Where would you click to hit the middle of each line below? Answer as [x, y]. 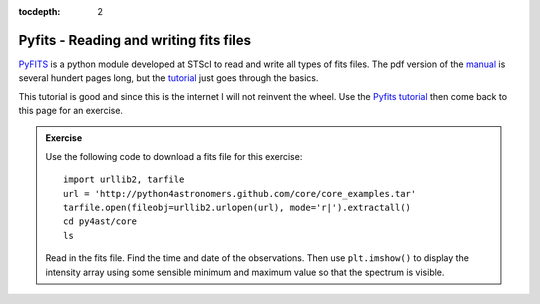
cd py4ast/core [100, 221]
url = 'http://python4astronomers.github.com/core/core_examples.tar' [240, 193]
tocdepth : [39, 11]
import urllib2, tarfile [124, 179]
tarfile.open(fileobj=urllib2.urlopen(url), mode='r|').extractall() [237, 208]
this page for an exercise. [71, 111]
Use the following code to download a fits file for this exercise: [174, 156]
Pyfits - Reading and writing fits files [135, 40]
